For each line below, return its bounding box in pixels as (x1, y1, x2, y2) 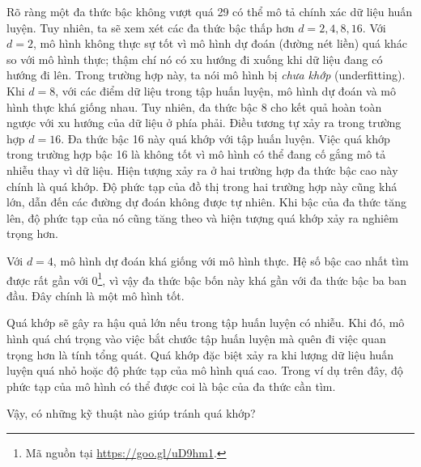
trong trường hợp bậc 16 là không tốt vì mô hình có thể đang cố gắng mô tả (6, 146, 386, 163)
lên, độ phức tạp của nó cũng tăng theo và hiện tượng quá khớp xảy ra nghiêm (6, 209, 398, 226)
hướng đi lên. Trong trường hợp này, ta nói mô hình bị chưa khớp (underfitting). (6, 66, 406, 83)
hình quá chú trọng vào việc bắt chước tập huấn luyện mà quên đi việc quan (6, 329, 386, 346)
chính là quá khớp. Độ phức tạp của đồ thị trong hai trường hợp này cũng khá (6, 177, 398, 194)
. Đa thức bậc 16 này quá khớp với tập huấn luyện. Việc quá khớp (61, 129, 390, 146)
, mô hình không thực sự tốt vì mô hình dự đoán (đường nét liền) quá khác (32, 35, 408, 52)
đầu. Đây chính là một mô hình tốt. (6, 287, 185, 304)
